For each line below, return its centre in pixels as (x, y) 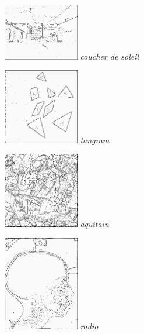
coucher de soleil (110, 56)
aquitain (94, 224)
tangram (95, 140)
